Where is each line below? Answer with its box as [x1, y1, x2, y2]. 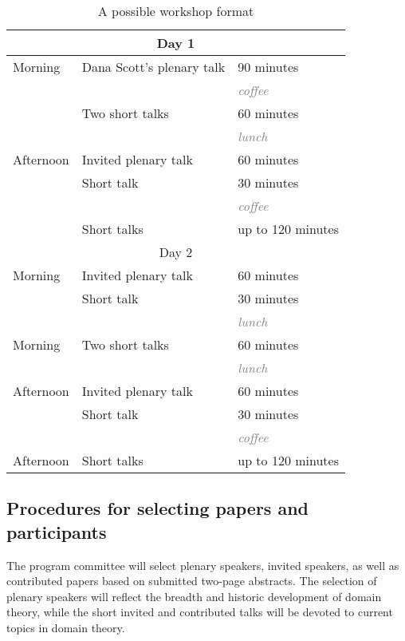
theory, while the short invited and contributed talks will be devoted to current [6, 603, 393, 620]
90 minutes [238, 57, 299, 76]
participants [6, 519, 107, 544]
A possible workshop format [97, 2, 254, 20]
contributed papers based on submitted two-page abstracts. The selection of [6, 572, 377, 589]
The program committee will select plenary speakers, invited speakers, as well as [6, 556, 399, 573]
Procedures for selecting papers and [6, 496, 309, 520]
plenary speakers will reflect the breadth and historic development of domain [6, 588, 382, 604]
